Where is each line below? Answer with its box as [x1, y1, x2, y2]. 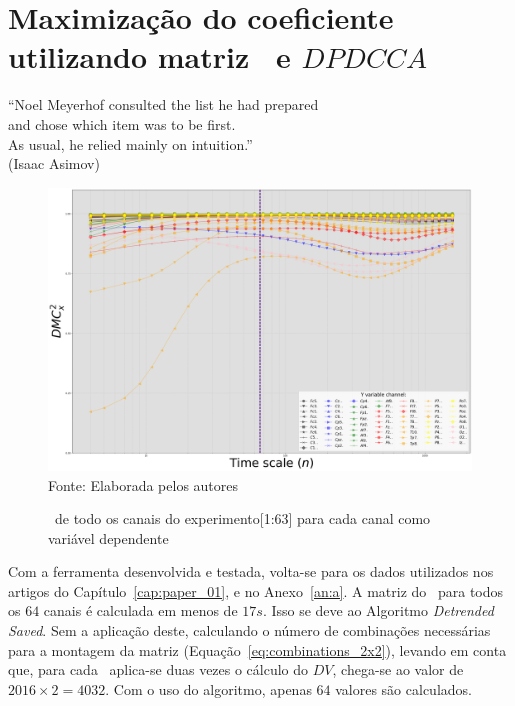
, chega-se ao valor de [332, 659, 464, 680]
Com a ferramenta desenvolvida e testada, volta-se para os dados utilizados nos [8, 561, 494, 582]
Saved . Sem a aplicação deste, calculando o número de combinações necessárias [8, 620, 491, 641]
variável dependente [48, 527, 169, 548]
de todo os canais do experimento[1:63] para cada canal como [54, 508, 431, 529]
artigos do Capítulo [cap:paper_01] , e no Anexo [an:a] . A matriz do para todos [8, 580, 504, 601]
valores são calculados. [335, 678, 472, 699]
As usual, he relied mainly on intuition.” [8, 133, 253, 154]
